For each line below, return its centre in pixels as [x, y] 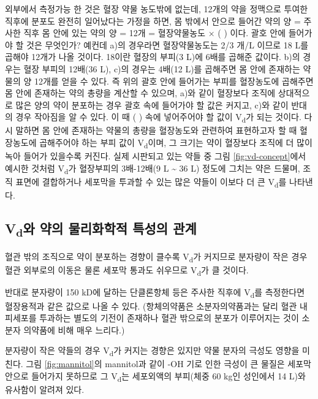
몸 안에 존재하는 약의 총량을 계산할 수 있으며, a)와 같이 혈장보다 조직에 [140, 93]
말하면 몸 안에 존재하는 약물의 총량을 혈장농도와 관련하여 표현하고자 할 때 [156, 130]
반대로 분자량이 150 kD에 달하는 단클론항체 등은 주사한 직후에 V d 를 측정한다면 [155, 293]
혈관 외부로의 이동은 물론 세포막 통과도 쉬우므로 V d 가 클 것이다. [127, 271]
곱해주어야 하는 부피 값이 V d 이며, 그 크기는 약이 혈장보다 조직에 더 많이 [176, 143]
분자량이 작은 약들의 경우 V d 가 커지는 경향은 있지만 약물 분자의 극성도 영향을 [152, 351]
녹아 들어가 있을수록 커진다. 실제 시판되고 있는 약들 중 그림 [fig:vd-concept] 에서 [156, 156]
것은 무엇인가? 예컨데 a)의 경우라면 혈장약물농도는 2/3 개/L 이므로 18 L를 [168, 44]
